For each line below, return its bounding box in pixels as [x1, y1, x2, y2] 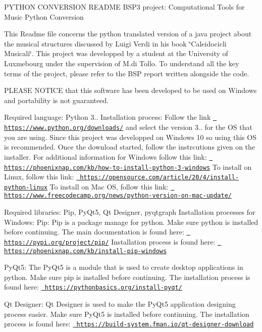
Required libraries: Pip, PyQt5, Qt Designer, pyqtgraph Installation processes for [4, 207, 255, 217]
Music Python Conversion [4, 11, 84, 22]
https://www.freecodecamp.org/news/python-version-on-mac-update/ [4, 192, 232, 200]
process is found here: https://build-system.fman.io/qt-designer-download [4, 318, 254, 329]
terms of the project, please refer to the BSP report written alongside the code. [4, 68, 249, 78]
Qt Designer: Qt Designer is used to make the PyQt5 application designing [4, 299, 236, 309]
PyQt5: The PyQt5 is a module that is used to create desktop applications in [4, 262, 243, 272]
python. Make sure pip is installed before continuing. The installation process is [4, 271, 250, 282]
